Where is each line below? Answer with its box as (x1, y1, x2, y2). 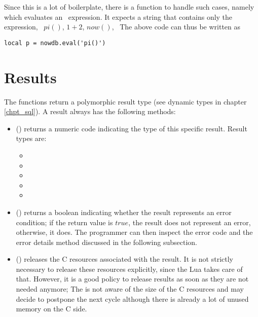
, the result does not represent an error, (128, 217, 251, 227)
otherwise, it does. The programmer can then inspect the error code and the (16, 227, 253, 237)
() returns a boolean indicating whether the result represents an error (16, 206, 232, 217)
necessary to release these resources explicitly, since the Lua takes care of (16, 263, 243, 274)
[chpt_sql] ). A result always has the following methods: (4, 106, 176, 117)
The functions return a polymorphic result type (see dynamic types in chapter (4, 96, 247, 107)
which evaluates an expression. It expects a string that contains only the (4, 11, 233, 22)
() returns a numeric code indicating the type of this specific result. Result (16, 123, 247, 133)
